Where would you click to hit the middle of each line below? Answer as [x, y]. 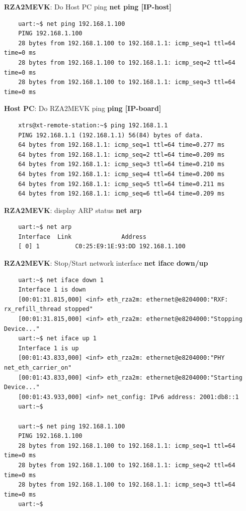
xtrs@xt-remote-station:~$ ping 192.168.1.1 [93, 125]
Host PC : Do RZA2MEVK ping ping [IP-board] [83, 108]
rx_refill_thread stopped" [48, 309]
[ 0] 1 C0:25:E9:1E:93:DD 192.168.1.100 [102, 247]
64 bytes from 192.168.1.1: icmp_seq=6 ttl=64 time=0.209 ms [121, 194]
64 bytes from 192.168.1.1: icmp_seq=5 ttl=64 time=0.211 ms [121, 184]
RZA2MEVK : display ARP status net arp [73, 210]
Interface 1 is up [48, 348]
